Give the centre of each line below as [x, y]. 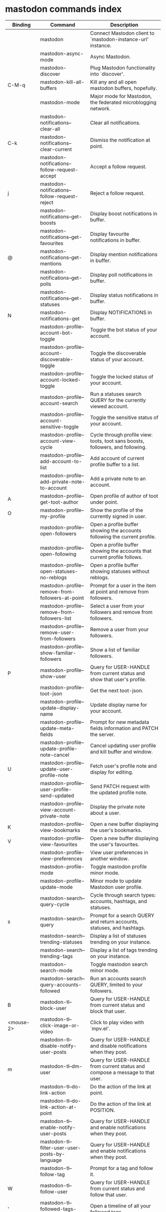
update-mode [57, 887]
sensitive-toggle [60, 427]
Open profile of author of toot [124, 496]
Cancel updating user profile [123, 745]
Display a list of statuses [118, 936]
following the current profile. [123, 536]
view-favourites [59, 844]
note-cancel [55, 755]
